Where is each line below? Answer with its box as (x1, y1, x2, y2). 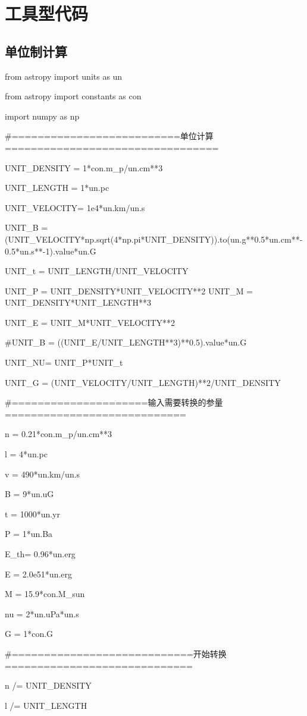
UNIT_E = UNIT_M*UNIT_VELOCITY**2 (5, 316, 176, 328)
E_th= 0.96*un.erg (5, 548, 76, 560)
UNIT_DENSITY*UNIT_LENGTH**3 (5, 296, 151, 309)
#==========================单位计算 (5, 130, 214, 142)
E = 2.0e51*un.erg (5, 567, 73, 580)
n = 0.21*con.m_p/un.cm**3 (5, 428, 112, 440)
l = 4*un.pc (5, 448, 48, 460)
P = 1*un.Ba (5, 527, 53, 540)
